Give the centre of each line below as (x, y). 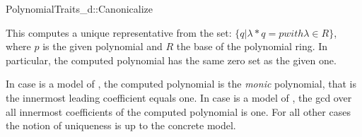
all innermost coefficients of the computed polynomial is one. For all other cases (178, 111)
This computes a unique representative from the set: (119, 32)
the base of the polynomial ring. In (252, 46)
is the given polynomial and (103, 46)
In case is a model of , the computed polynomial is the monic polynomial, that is (181, 84)
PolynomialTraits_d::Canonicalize (80, 8)
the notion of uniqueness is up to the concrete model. (121, 125)
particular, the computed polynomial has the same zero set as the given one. (171, 60)
